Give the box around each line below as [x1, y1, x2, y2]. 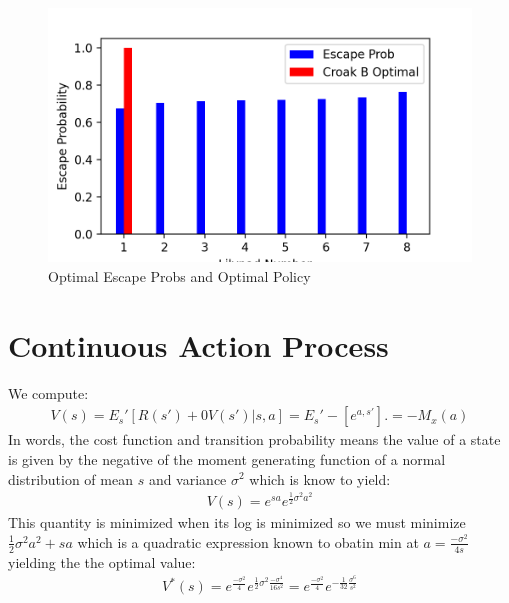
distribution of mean [8, 468, 133, 489]
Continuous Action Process [8, 324, 389, 365]
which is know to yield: [249, 468, 391, 489]
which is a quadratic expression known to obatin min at [77, 531, 419, 552]
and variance [148, 468, 227, 489]
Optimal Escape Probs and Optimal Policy [48, 265, 311, 286]
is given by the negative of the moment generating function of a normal [8, 448, 446, 469]
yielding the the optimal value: [8, 551, 196, 572]
